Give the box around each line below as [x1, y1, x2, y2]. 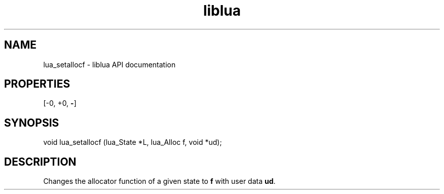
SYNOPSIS [4, 116, 59, 129]
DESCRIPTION [4, 155, 77, 168]
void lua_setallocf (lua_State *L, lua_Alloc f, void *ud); [43, 138, 222, 147]
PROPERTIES [4, 77, 70, 91]
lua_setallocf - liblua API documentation [43, 60, 176, 69]
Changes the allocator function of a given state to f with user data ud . [43, 177, 276, 186]
